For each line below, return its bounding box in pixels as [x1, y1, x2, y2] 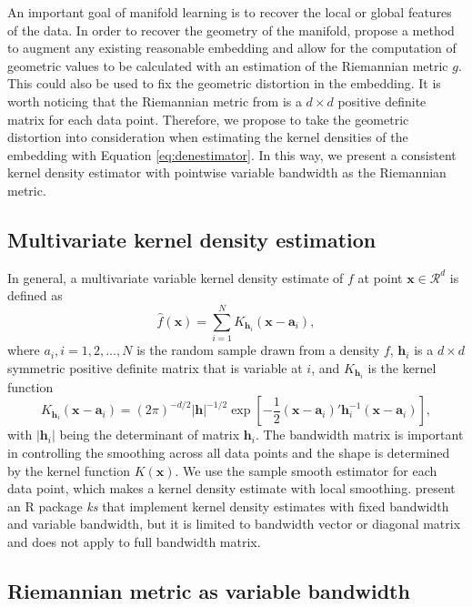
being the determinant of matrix [59, 425, 240, 444]
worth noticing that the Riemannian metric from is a [7, 91, 302, 110]
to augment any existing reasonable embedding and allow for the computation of [7, 38, 457, 57]
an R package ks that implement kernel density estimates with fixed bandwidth [7, 496, 449, 515]
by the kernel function [7, 460, 131, 480]
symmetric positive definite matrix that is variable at [7, 358, 303, 377]
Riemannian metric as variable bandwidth [7, 576, 410, 604]
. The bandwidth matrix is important [255, 425, 464, 444]
